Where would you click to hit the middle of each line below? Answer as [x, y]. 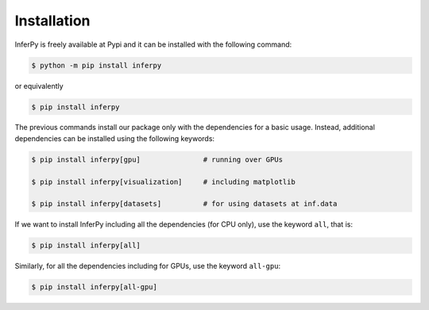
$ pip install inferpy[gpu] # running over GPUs [157, 159]
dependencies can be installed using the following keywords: [114, 138]
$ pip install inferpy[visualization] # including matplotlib [163, 182]
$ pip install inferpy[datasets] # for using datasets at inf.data [184, 204]
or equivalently [39, 86]
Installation [52, 21]
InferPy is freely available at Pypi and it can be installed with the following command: [153, 44]
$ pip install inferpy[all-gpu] [95, 287]
